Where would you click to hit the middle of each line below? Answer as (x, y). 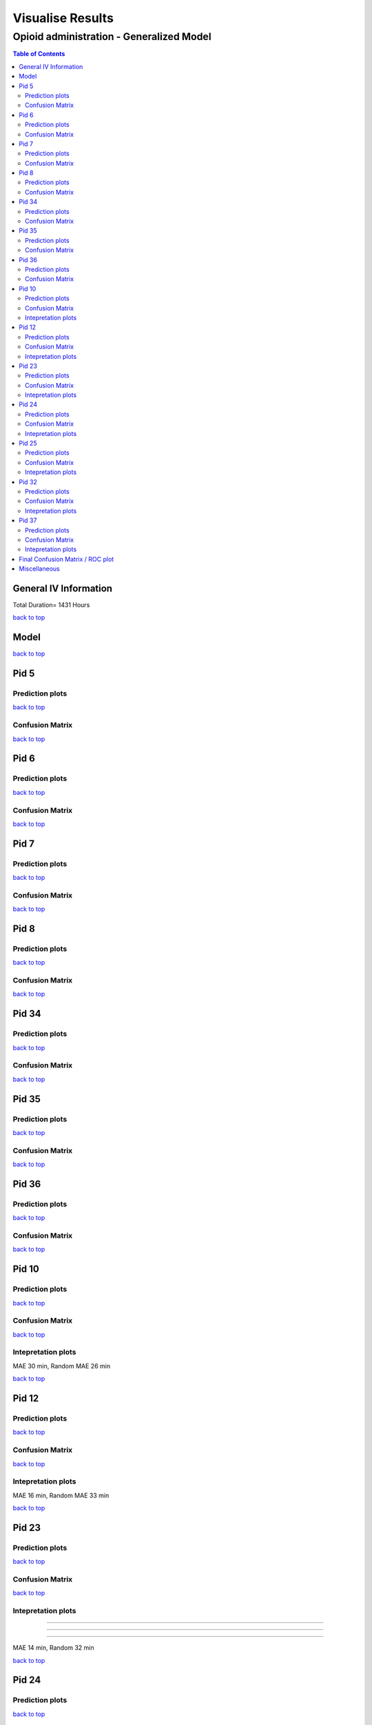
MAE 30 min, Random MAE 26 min (61, 1366)
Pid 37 (28, 520)
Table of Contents (39, 54)
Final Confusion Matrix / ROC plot (66, 559)
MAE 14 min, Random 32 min (53, 1648)
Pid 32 (28, 482)
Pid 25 (28, 443)
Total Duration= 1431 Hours (51, 605)
